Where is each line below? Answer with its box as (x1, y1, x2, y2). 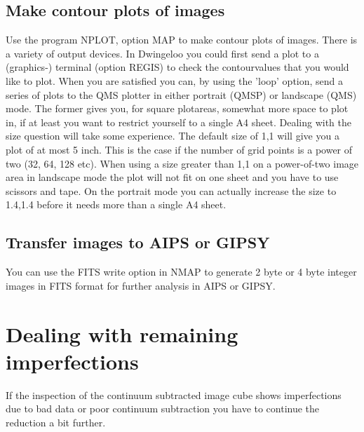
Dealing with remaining (6, 319, 238, 348)
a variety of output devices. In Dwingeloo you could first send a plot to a (6, 46, 319, 60)
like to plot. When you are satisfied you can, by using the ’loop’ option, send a (6, 73, 344, 88)
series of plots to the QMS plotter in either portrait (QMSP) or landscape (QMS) (6, 87, 357, 102)
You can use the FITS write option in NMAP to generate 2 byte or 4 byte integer (6, 264, 357, 279)
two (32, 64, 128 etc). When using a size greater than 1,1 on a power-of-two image (6, 156, 359, 170)
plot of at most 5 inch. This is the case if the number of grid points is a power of (6, 142, 353, 156)
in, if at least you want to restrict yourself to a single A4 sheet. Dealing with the (6, 114, 351, 129)
